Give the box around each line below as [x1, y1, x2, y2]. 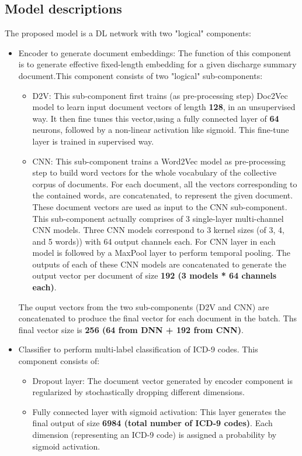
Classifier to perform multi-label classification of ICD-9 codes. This [18, 343, 258, 355]
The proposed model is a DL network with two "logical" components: [5, 27, 251, 39]
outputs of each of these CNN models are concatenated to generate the [32, 258, 286, 270]
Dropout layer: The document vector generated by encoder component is [32, 374, 293, 386]
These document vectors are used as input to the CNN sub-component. [32, 200, 287, 212]
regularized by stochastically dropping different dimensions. [32, 386, 245, 398]
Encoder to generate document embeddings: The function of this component [18, 46, 291, 59]
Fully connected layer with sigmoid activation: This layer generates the [32, 405, 286, 417]
